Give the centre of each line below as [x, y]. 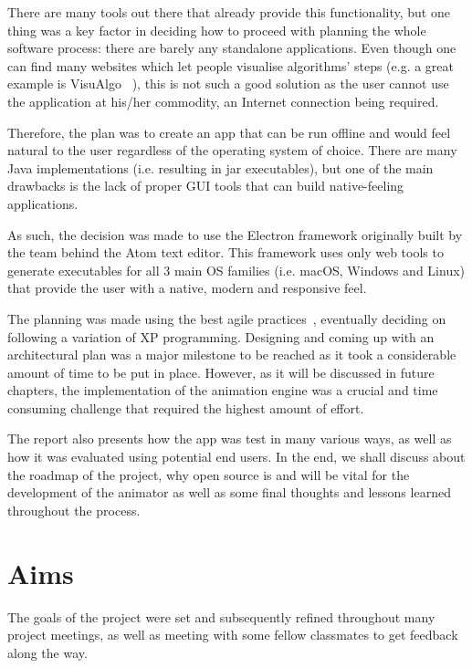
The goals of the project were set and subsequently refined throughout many [221, 616]
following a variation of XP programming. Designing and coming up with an [221, 336]
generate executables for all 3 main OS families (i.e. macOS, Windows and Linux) [236, 270]
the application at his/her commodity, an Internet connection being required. [223, 101]
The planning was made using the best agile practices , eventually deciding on [227, 318]
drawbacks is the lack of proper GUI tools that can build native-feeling [206, 186]
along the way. [47, 652]
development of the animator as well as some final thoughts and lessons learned [229, 492]
